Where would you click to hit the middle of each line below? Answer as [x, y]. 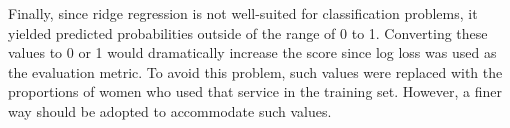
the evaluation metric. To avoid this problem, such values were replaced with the [255, 71]
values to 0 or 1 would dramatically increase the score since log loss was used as [252, 52]
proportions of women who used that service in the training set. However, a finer [255, 91]
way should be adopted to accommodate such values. [170, 110]
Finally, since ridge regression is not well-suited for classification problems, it [243, 13]
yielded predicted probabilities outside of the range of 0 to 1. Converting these [248, 32]
